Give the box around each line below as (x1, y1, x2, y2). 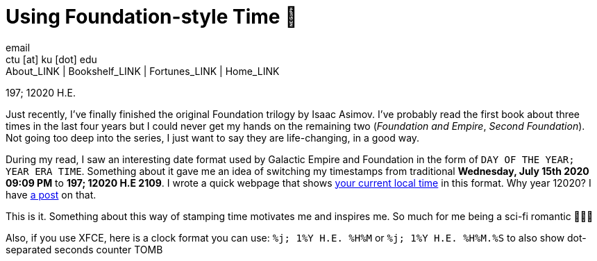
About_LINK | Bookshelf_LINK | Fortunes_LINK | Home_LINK (6, 65, 280, 77)
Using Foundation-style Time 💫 (6, 5, 298, 28)
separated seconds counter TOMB (6, 243, 163, 255)
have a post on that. (6, 188, 96, 201)
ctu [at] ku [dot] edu (6, 53, 97, 65)
